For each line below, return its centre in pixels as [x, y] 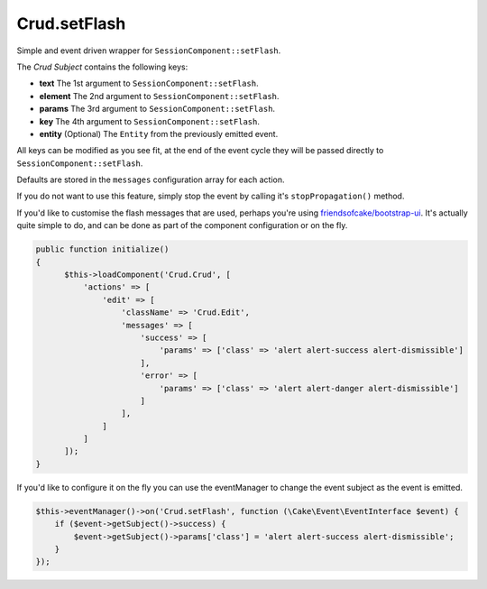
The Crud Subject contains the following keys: [102, 67]
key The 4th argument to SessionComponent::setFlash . [150, 121]
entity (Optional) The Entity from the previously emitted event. [159, 133]
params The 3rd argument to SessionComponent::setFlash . [157, 109]
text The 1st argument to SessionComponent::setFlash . [149, 83]
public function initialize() [102, 249]
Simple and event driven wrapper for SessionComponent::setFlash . [149, 51]
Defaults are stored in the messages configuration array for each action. [151, 179]
